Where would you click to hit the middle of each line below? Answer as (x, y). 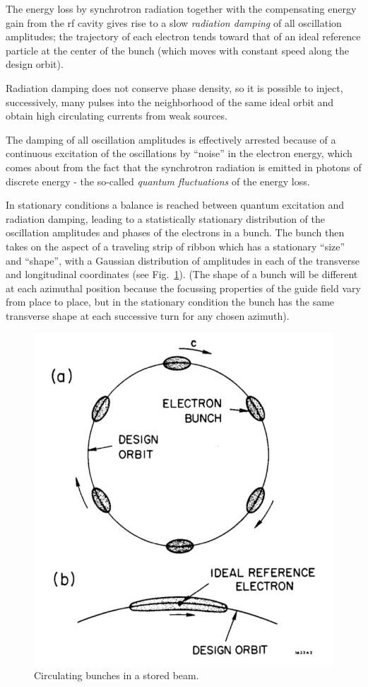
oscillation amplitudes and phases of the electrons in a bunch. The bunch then (175, 232)
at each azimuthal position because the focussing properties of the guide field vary (183, 288)
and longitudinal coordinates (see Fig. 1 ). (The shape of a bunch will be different (182, 274)
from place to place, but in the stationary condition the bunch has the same (170, 302)
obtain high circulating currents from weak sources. (117, 116)
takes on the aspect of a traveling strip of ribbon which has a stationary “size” (176, 246)
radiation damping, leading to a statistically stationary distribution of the (166, 218)
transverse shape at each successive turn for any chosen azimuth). (148, 315)
